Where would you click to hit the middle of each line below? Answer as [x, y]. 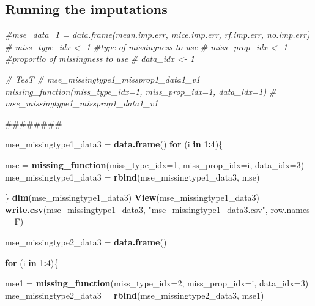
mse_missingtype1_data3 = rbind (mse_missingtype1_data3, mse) [132, 177]
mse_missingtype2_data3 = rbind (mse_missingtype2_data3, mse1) [135, 295]
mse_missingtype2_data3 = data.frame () [86, 241]
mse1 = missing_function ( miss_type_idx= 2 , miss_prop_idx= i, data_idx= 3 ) [157, 283]
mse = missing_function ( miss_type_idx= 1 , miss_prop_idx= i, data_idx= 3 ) [155, 164]
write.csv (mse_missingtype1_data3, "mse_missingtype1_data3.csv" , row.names [157, 209]
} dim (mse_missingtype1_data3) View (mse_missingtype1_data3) [132, 197]
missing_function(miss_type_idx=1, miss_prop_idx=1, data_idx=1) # [141, 91]
